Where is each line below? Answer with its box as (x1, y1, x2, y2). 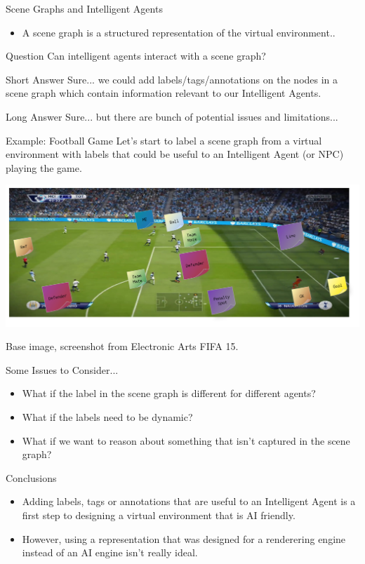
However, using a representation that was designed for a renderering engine (22, 531, 346, 546)
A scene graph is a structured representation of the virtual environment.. (22, 25, 336, 39)
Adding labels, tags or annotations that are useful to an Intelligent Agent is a (22, 494, 356, 509)
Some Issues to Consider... (6, 362, 119, 377)
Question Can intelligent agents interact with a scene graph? (6, 48, 266, 63)
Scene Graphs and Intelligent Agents (6, 1, 163, 15)
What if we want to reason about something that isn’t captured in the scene (22, 433, 350, 448)
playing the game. (6, 160, 82, 175)
